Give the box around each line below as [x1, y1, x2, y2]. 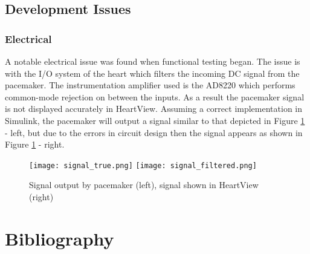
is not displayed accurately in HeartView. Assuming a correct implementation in [5, 102, 302, 115]
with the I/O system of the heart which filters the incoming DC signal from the [5, 67, 300, 79]
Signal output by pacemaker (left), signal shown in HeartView [29, 178, 259, 191]
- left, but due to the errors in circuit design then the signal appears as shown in [5, 126, 303, 138]
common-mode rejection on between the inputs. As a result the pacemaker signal [5, 90, 305, 103]
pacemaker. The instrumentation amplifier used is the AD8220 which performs [5, 79, 295, 91]
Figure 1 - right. [5, 138, 65, 151]
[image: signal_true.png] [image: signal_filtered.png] [29, 161, 257, 170]
